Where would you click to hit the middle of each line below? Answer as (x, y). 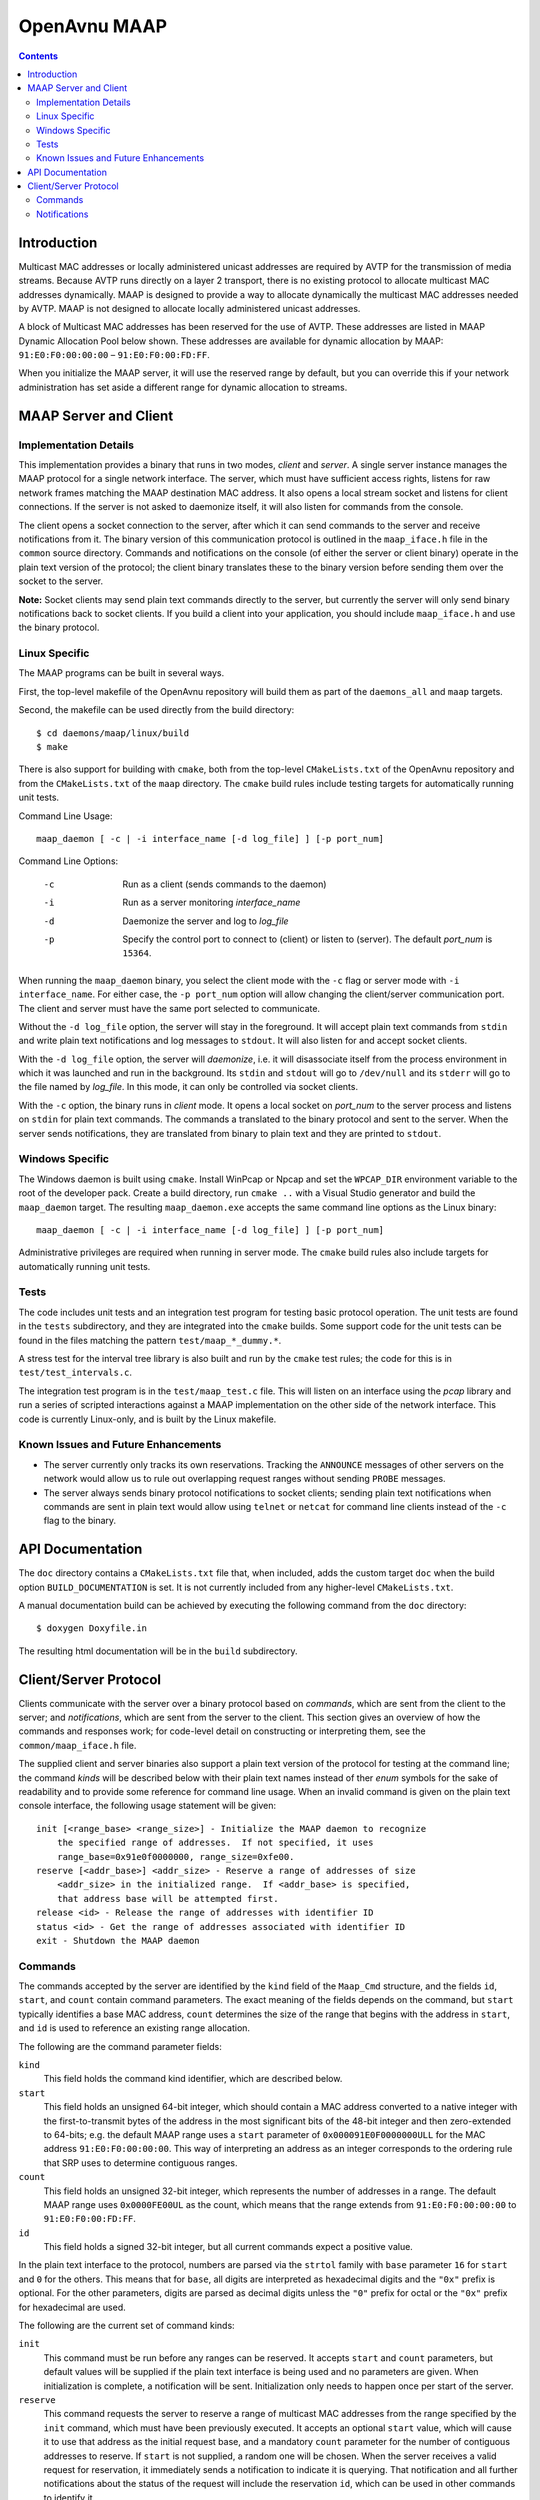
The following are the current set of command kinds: (126, 2326)
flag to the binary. (80, 1521)
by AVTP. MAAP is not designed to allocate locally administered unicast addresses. (189, 308)
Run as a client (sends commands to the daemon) (224, 884)
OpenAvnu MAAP (93, 26)
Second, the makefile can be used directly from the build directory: (156, 710)
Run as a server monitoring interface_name (211, 902)
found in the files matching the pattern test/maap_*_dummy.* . (150, 1340)
